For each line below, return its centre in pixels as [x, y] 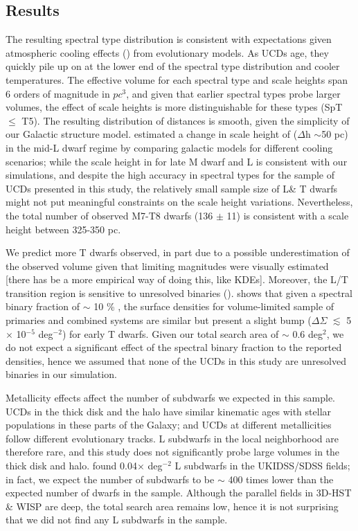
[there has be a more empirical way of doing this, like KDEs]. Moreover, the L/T [177, 279]
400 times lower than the [281, 479]
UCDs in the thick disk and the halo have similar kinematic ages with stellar [169, 411]
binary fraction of [43, 306]
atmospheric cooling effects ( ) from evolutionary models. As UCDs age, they [167, 52]
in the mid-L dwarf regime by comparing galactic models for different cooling [169, 147]
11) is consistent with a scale [288, 215]
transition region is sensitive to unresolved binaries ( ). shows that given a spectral [179, 292]
